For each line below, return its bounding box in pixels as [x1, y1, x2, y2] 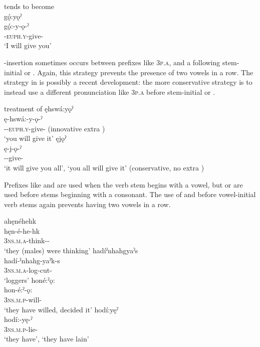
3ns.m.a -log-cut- [4, 265, 52, 275]
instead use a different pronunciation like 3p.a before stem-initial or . [4, 86, 215, 97]
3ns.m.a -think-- [4, 235, 50, 246]
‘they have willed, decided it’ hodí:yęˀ [4, 304, 118, 314]
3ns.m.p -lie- [4, 323, 38, 334]
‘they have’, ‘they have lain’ [4, 333, 89, 344]
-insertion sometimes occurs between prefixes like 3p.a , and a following [4, 57, 220, 67]
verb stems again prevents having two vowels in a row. [4, 199, 171, 209]
